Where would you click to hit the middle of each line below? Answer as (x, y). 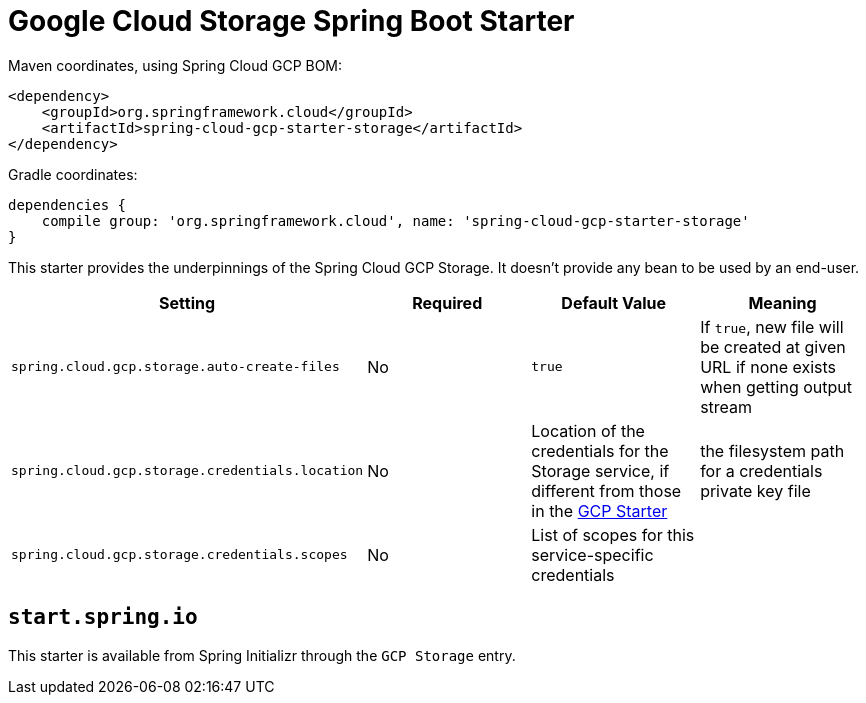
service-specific (592, 554)
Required (447, 302)
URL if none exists (768, 366)
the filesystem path (772, 450)
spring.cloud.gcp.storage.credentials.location (187, 471)
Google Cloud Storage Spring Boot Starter (291, 21)
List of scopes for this (613, 534)
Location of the (588, 430)
